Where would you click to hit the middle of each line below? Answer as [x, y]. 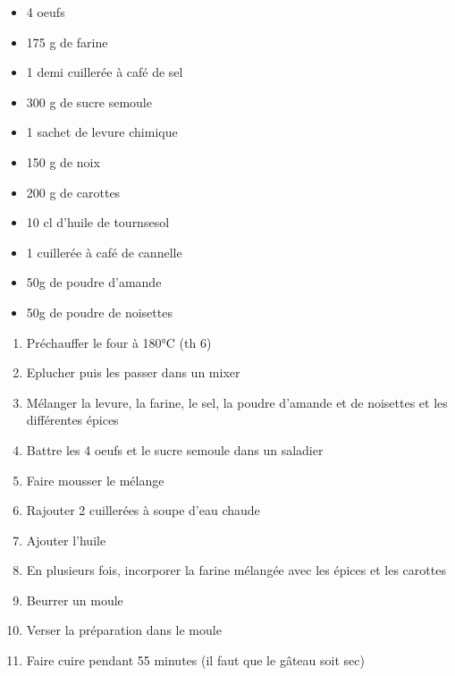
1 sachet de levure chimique [102, 132]
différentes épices [72, 420]
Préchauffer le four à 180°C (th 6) [119, 342]
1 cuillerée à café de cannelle [104, 252]
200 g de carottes [73, 192]
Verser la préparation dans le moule [124, 630]
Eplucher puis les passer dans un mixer [133, 372]
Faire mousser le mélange [95, 480]
